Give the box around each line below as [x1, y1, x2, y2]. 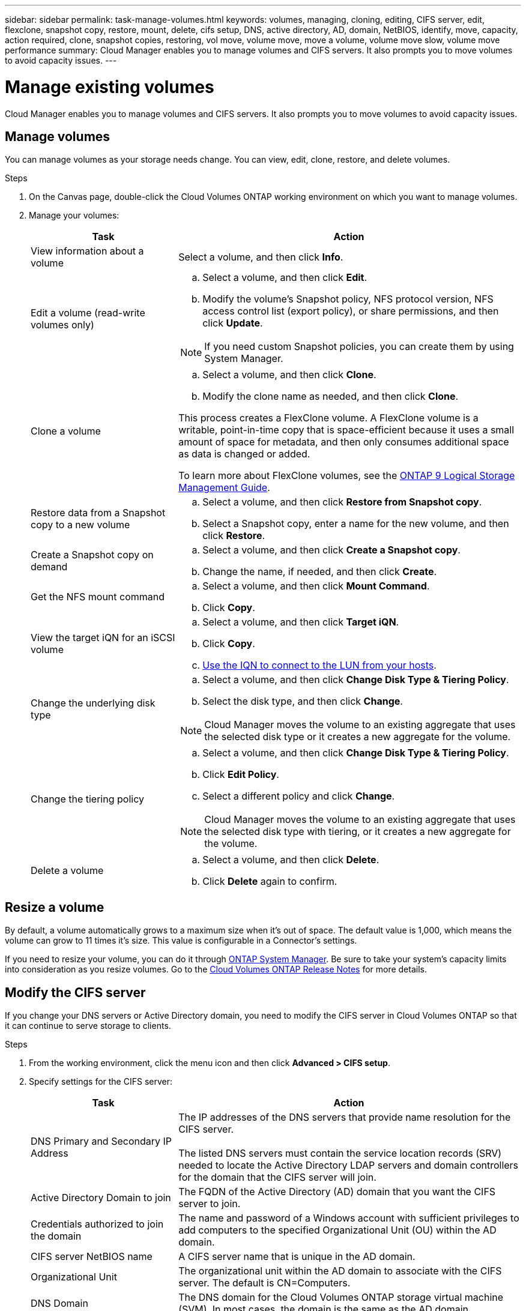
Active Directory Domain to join [31, 1192, 171, 1204]
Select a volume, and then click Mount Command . [202, 580, 430, 592]
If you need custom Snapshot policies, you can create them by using [204, 340, 514, 353]
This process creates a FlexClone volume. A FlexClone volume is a [178, 412, 479, 424]
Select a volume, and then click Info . [178, 251, 343, 264]
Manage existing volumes [5, 76, 214, 97]
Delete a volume [31, 864, 104, 877]
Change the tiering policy [31, 793, 144, 806]
